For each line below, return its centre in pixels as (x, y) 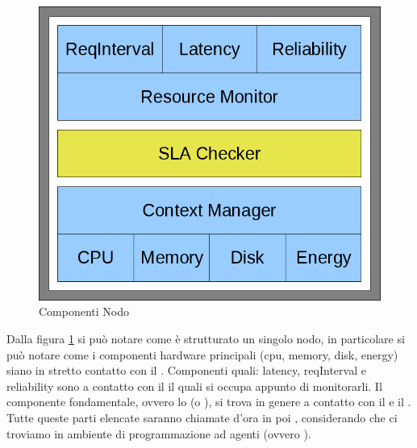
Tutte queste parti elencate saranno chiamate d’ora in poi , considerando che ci (202, 418)
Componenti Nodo (84, 311)
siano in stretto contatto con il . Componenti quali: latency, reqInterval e (186, 370)
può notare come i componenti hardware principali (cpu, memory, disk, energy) (202, 354)
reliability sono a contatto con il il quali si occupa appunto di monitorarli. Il (194, 386)
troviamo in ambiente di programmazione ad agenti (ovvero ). (159, 433)
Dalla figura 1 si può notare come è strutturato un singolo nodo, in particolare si (206, 339)
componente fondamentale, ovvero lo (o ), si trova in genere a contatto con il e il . (209, 402)
